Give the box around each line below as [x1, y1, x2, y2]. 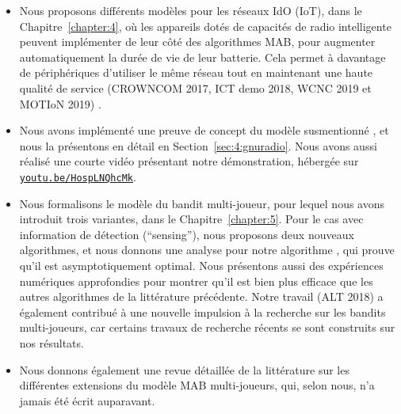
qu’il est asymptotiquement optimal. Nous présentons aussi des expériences [19, 256, 384, 273]
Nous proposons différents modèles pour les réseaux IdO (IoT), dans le [19, 2, 362, 18]
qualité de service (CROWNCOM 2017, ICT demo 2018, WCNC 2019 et [19, 79, 372, 96]
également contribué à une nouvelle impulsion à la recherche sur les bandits [19, 303, 386, 320]
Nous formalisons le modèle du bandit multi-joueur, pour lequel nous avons [19, 195, 385, 211]
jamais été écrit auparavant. [19, 392, 155, 408]
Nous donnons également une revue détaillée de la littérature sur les [19, 361, 349, 378]
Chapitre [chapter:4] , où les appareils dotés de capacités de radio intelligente [19, 17, 391, 34]
